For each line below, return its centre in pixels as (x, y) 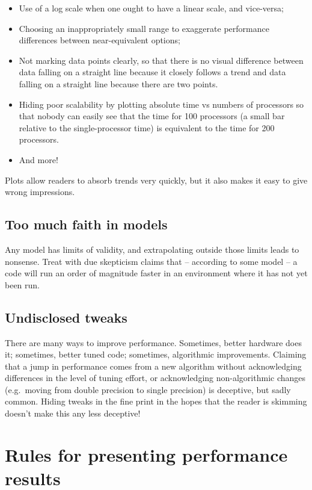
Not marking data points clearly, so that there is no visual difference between (161, 60)
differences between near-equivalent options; (99, 40)
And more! (38, 159)
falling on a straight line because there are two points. (118, 83)
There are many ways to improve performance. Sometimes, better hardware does (153, 342)
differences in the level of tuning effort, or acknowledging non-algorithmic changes (155, 378)
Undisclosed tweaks (66, 317)
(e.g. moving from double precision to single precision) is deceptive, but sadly (148, 389)
